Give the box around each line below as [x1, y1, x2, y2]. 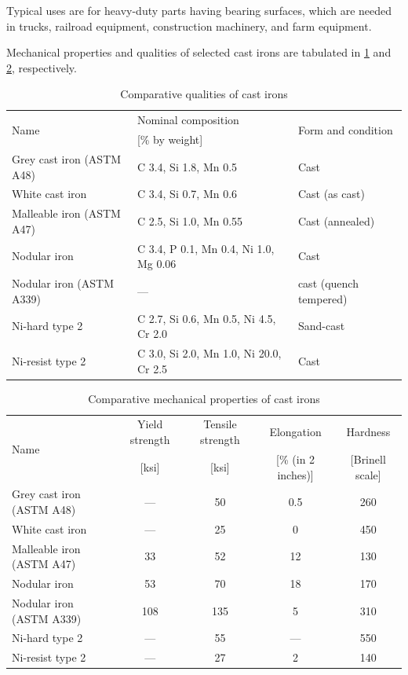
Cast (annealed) [297, 212, 375, 229]
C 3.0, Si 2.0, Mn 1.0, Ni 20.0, [137, 344, 282, 361]
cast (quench [297, 275, 359, 292]
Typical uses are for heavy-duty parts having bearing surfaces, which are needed [6, 2, 392, 18]
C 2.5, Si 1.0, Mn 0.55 [137, 212, 243, 229]
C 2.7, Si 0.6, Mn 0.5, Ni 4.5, [137, 310, 276, 326]
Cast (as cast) [297, 185, 365, 202]
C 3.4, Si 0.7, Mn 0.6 [137, 185, 238, 202]
